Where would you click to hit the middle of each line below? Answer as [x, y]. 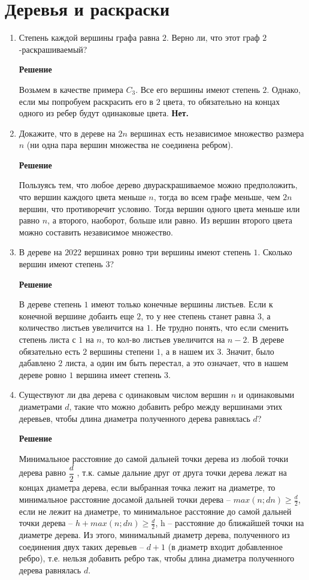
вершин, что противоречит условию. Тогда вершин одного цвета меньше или [159, 208]
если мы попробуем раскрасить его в [86, 101]
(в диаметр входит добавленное [225, 546]
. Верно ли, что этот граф [213, 37]
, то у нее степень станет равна [198, 315]
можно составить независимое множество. [96, 232]
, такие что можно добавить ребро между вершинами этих [176, 406]
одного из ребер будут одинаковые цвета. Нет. [104, 113]
